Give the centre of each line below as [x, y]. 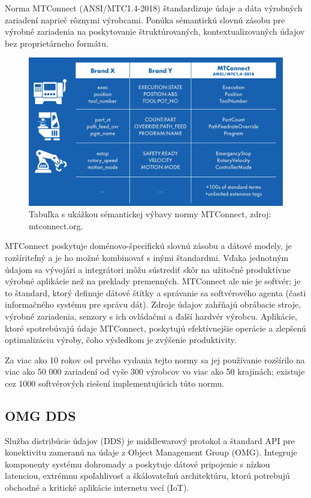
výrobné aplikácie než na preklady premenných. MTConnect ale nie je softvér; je [153, 281]
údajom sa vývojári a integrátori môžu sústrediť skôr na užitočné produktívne [148, 269]
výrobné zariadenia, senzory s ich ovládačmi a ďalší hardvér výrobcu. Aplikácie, [151, 316]
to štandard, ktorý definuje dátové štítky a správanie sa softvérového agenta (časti [155, 292]
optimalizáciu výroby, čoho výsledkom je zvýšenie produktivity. [121, 340]
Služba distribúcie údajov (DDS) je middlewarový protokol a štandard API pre [150, 440]
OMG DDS [40, 415]
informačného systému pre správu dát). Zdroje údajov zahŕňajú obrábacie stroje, [153, 304]
